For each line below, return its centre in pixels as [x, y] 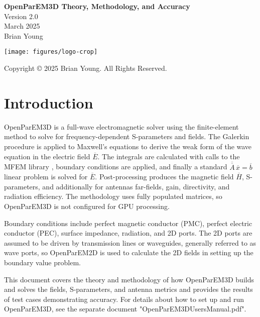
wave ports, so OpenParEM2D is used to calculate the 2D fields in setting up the [129, 252]
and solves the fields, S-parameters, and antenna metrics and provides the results [128, 289]
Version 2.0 [21, 16]
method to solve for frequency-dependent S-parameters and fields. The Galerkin [127, 136]
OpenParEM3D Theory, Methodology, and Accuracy [97, 6]
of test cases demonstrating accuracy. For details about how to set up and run [124, 299]
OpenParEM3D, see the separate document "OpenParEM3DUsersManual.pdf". [125, 309]
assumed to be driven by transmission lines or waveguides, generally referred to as [130, 242]
